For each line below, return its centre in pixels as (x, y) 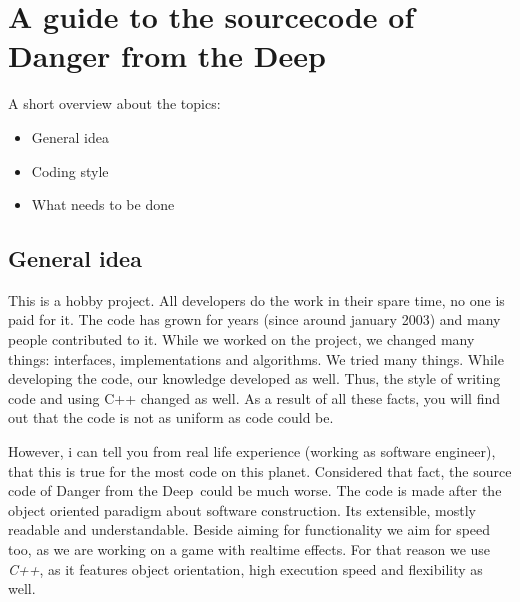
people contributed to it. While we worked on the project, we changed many (241, 339)
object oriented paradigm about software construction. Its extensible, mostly (242, 509)
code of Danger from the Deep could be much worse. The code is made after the (255, 490)
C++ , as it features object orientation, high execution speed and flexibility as (245, 568)
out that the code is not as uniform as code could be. (171, 417)
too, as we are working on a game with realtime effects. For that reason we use (249, 549)
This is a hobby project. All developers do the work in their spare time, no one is (256, 299)
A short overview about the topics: (114, 103)
